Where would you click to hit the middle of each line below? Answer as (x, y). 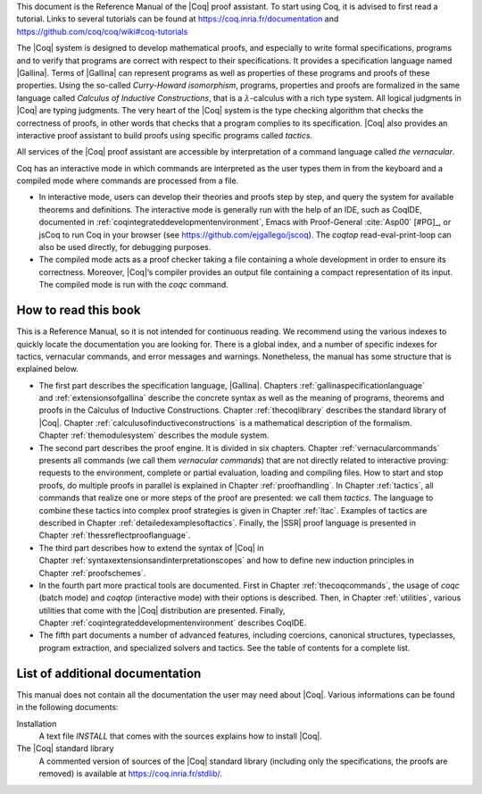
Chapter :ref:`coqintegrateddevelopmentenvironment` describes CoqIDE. (173, 623)
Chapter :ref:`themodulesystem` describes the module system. (154, 435)
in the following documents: (68, 707)
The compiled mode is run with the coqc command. (134, 285)
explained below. (48, 369)
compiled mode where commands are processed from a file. (128, 181)
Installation (37, 723)
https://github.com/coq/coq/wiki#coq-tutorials (102, 31)
